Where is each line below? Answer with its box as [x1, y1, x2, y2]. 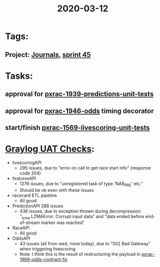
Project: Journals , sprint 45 [5, 50, 91, 59]
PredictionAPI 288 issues [12, 203, 64, 209]
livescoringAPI [12, 159, 42, 166]
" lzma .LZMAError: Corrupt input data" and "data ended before [19, 213, 144, 221]
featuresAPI [12, 175, 36, 181]
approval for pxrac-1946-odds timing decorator [5, 107, 154, 115]
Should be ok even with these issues [19, 187, 95, 193]
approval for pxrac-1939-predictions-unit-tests [5, 90, 154, 98]
